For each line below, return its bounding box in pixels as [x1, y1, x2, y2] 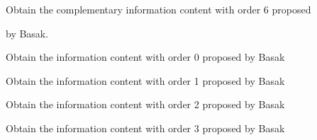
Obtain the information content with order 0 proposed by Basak [6, 49, 285, 64]
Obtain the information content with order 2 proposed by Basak [6, 97, 285, 112]
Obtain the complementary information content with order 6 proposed [6, 2, 311, 16]
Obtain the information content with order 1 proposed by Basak [6, 73, 285, 88]
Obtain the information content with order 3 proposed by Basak [6, 120, 285, 135]
